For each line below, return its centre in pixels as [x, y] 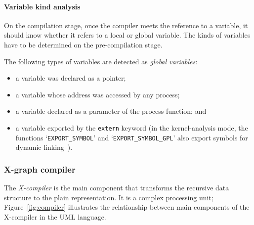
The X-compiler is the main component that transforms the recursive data [117, 188]
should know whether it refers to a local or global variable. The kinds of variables [127, 35]
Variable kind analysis [42, 6]
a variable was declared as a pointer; [71, 78]
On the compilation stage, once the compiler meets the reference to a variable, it [126, 25]
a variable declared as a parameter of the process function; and [111, 111]
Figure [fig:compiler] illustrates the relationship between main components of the [127, 207]
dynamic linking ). [44, 147]
